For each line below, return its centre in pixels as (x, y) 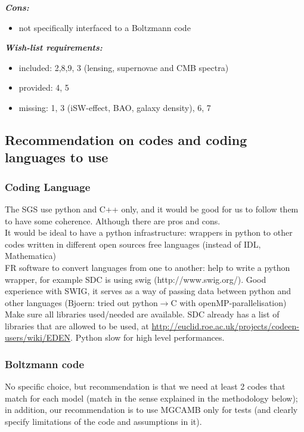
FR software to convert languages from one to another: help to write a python (148, 267)
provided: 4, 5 (44, 87)
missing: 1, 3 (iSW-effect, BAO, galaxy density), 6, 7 (115, 107)
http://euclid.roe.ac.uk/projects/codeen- (225, 325)
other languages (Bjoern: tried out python (81, 302)
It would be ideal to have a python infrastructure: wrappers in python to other (149, 232)
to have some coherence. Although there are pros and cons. (113, 220)
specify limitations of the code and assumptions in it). (103, 422)
